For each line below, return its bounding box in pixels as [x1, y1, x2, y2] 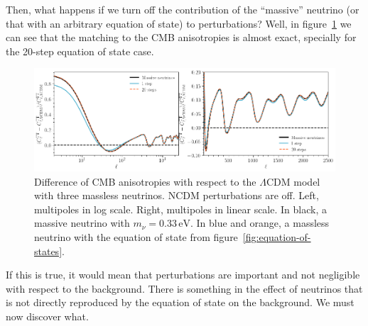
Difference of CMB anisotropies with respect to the [34, 174, 256, 189]
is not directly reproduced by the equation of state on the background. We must [6, 295, 355, 310]
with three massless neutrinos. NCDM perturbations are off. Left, [34, 188, 319, 203]
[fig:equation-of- [242, 229, 311, 244]
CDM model [266, 174, 320, 189]
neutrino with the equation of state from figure [34, 229, 238, 244]
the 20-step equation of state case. [6, 43, 154, 58]
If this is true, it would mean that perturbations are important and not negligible [6, 267, 360, 282]
